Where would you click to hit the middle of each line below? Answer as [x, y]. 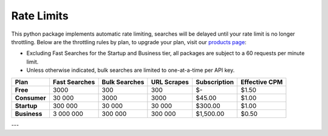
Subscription [214, 82]
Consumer [30, 98]
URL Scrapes [170, 82]
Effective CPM [262, 82]
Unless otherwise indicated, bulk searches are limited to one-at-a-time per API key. [131, 70]
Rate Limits [40, 16]
